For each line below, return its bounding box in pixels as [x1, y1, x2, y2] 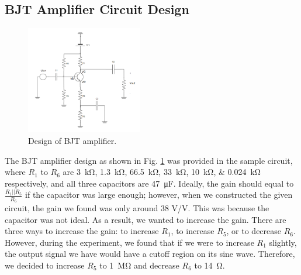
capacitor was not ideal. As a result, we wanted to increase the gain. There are [5, 213, 286, 225]
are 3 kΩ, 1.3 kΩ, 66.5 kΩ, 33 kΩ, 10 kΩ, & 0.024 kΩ [63, 166, 261, 178]
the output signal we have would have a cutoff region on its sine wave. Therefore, [5, 247, 295, 260]
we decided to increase [5, 259, 85, 271]
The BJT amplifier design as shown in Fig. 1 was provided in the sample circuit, [5, 154, 293, 166]
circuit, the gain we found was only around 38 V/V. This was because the [5, 201, 269, 214]
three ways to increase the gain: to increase [5, 225, 159, 237]
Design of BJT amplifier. [28, 135, 117, 147]
